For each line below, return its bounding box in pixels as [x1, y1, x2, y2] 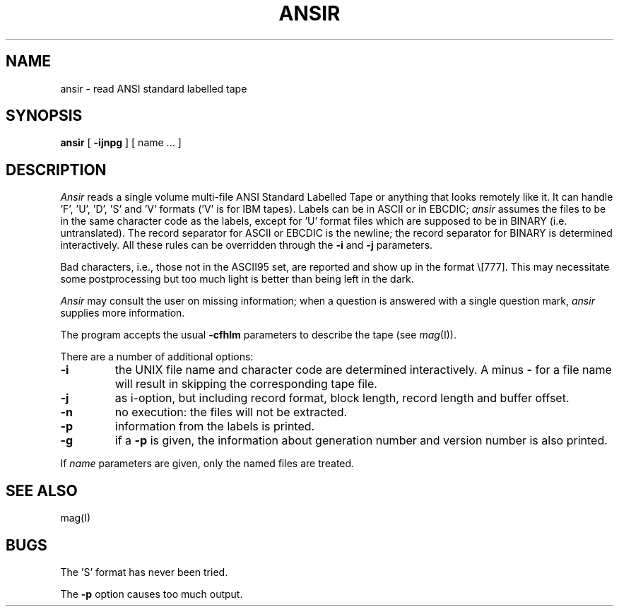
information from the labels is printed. [114, 419, 315, 434]
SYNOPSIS [6, 107, 83, 125]
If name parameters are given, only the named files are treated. [60, 457, 355, 470]
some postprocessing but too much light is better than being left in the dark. [60, 273, 414, 286]
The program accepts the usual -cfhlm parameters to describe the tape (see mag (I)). [60, 329, 456, 341]
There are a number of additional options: [60, 351, 254, 363]
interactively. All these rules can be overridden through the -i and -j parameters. [60, 239, 433, 252]
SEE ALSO [6, 481, 78, 500]
